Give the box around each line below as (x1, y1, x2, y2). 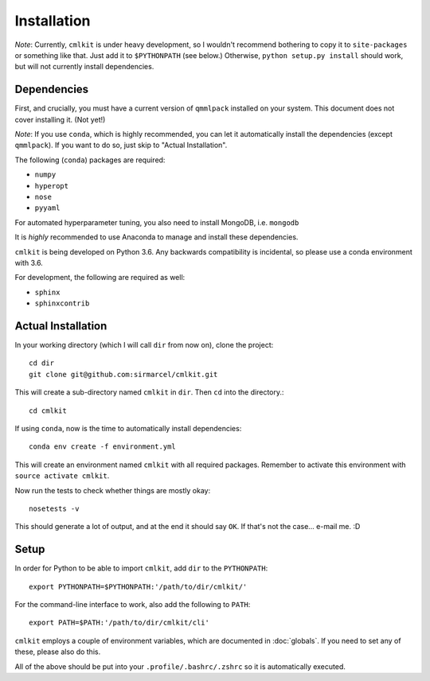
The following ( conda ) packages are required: (14, 155, 166, 165)
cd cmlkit (29, 406, 67, 415)
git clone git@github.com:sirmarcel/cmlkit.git (29, 370, 218, 379)
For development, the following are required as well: (14, 273, 186, 282)
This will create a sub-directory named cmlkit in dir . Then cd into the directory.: (14, 387, 284, 397)
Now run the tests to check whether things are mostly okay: (14, 485, 211, 495)
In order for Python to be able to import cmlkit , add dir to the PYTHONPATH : (14, 563, 268, 573)
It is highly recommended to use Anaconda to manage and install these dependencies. (14, 232, 299, 242)
